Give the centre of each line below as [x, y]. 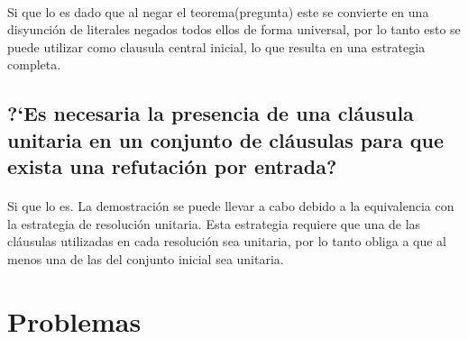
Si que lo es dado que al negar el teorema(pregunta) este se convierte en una [218, 11]
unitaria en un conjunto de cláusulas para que [225, 139]
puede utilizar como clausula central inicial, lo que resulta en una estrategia [216, 46]
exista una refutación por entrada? [172, 166]
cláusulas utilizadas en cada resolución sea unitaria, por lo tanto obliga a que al [227, 241]
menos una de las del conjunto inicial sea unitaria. [146, 258]
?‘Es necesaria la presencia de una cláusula [211, 113]
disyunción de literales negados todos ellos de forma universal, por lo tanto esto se [234, 29]
